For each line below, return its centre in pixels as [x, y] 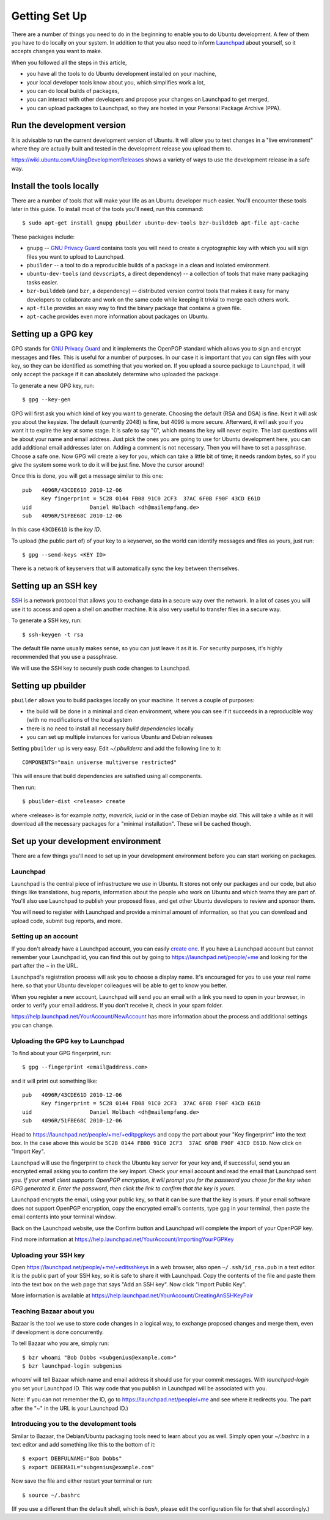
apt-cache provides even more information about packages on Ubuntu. [118, 317]
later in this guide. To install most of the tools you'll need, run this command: [108, 209]
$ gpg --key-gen [46, 400]
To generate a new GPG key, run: [53, 385]
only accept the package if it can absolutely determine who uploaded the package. [116, 374]
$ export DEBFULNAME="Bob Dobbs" [72, 1459]
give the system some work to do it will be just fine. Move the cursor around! [108, 464]
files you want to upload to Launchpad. [76, 256]
